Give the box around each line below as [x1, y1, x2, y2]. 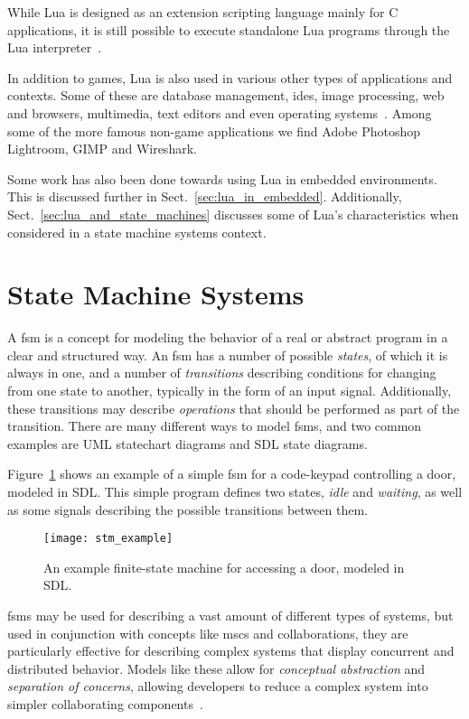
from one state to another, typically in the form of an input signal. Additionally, [7, 381, 452, 400]
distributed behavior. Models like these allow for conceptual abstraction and [7, 658, 426, 677]
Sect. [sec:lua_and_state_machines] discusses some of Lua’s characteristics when [7, 204, 459, 223]
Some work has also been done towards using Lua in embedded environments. [7, 169, 437, 188]
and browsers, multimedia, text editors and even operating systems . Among [7, 103, 432, 122]
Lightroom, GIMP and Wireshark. [7, 139, 197, 158]
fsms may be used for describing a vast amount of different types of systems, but [7, 606, 454, 625]
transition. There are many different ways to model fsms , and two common [7, 416, 422, 435]
